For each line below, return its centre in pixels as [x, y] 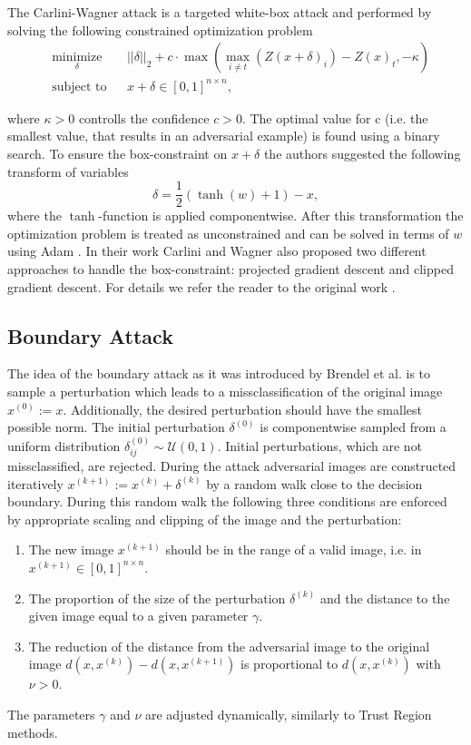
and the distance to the [385, 598]
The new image [71, 549]
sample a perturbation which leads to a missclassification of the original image [225, 391]
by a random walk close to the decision [314, 483]
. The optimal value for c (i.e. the [335, 118]
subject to [79, 87]
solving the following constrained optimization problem [160, 29]
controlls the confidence [144, 118]
